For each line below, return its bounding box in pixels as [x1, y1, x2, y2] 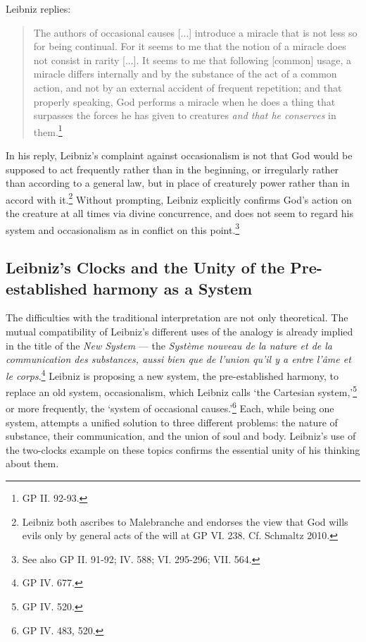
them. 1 [33, 122, 63, 139]
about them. [6, 456, 59, 471]
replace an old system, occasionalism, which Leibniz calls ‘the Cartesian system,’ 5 [6, 383, 358, 399]
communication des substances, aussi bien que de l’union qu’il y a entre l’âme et [6, 352, 351, 366]
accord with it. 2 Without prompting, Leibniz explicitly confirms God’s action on [6, 190, 352, 206]
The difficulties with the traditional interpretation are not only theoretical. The [6, 310, 348, 325]
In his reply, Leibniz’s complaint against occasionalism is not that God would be [6, 148, 353, 162]
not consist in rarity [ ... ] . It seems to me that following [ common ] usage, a [33, 52, 352, 67]
